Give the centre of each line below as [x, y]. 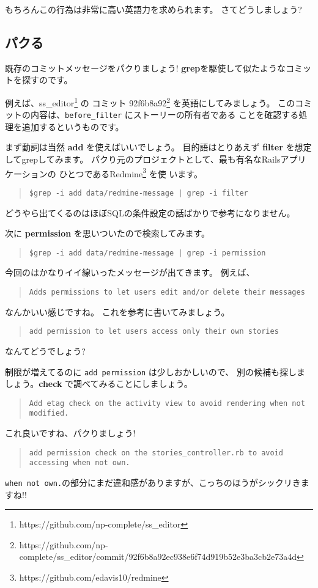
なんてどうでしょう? [45, 351]
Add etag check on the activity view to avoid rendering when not [167, 403]
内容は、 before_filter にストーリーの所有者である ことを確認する [165, 115]
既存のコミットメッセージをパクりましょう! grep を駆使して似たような [145, 68]
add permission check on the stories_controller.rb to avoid [156, 453]
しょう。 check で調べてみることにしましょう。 [99, 384]
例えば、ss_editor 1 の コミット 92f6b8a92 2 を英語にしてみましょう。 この [150, 101]
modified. [49, 413]
